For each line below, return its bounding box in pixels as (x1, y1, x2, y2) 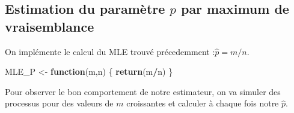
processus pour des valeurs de (5, 97, 114, 109)
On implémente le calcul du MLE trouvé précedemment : (5, 45, 215, 57)
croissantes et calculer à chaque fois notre (126, 97, 279, 109)
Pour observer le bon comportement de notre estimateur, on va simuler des (5, 85, 281, 97)
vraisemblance (5, 17, 94, 35)
